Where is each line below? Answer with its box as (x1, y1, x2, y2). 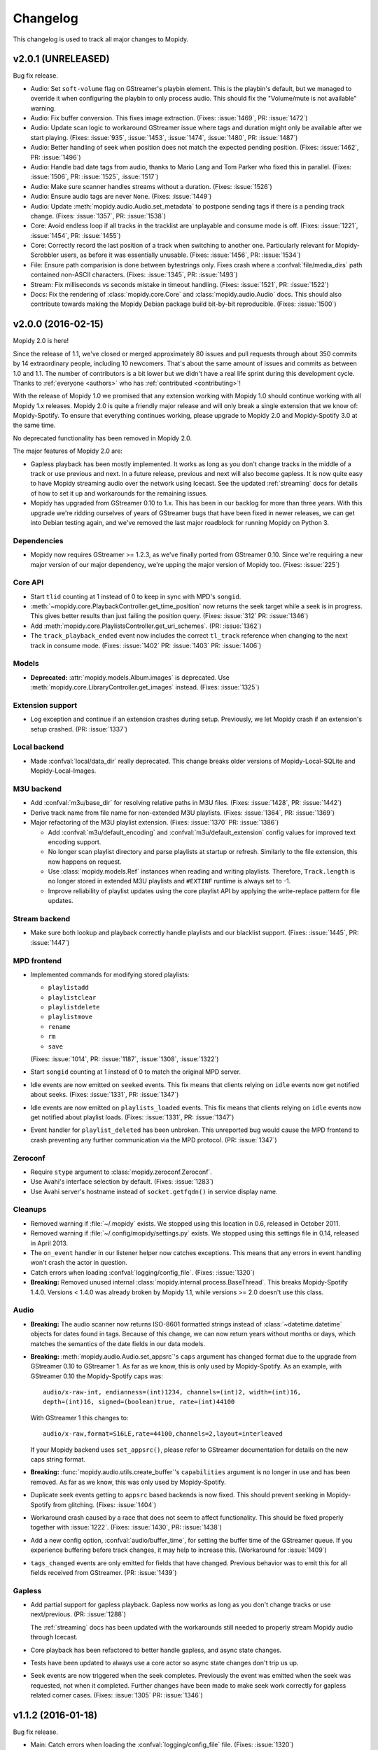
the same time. (13, 421, 56, 430)
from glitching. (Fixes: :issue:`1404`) (52, 1500, 157, 1508)
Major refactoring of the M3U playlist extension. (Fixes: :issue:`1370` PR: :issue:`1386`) (30, 818, 279, 827)
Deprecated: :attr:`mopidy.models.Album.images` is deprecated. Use (30, 673, 230, 682)
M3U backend (13, 784, 62, 794)
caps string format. (30, 1455, 85, 1464)
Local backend (13, 742, 64, 752)
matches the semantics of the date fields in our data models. (30, 1339, 206, 1347)
